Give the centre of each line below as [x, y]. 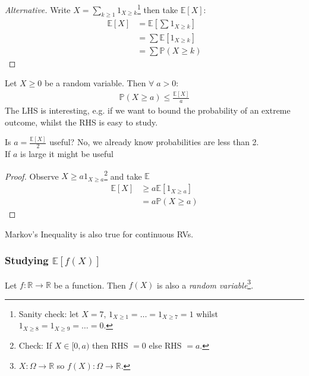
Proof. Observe [32, 176]
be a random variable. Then [95, 83]
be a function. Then [90, 285]
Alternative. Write [38, 9]
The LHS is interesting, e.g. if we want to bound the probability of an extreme [148, 110]
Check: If [35, 345]
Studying [27, 260]
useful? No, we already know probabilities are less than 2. [154, 142]
